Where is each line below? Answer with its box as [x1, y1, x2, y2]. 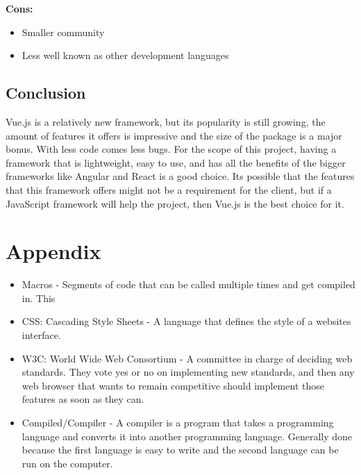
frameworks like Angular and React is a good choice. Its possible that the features [6, 169, 355, 183]
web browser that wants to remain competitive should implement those [22, 378, 324, 392]
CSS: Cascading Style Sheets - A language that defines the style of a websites [22, 314, 351, 328]
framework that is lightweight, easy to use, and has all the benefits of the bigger [6, 155, 346, 169]
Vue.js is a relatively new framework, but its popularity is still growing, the [6, 114, 326, 128]
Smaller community [22, 24, 105, 39]
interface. [22, 328, 61, 342]
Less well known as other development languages [22, 48, 229, 62]
